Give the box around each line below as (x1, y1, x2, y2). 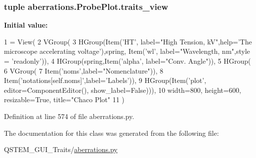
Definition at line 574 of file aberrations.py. (4, 111, 134, 121)
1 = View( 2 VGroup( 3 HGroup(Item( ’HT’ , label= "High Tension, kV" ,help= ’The (4, 36, 252, 46)
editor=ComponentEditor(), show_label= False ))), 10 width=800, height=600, (4, 84, 241, 95)
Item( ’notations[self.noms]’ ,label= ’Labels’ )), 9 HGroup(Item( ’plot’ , (4, 75, 207, 85)
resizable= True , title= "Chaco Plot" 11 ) (4, 94, 125, 105)
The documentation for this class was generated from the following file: (4, 127, 219, 138)
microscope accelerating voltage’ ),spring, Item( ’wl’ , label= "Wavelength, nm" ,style (4, 46, 250, 56)
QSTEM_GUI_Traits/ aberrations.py (4, 144, 118, 155)
